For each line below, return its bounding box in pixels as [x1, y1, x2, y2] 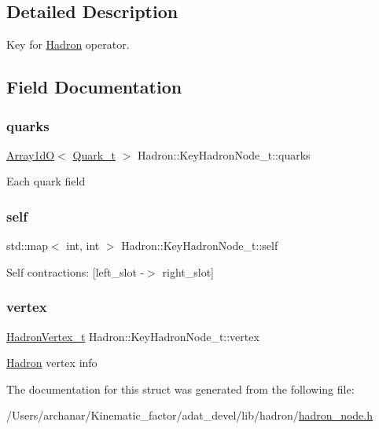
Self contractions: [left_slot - [6, 263, 145, 280]
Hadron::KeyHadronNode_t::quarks [137, 146, 311, 163]
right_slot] [162, 263, 214, 280]
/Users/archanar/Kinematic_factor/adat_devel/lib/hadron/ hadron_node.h [6, 407, 373, 423]
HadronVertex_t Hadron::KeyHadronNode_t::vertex [6, 328, 259, 344]
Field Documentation [6, 75, 182, 99]
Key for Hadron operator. [6, 36, 130, 53]
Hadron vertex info [6, 354, 98, 371]
